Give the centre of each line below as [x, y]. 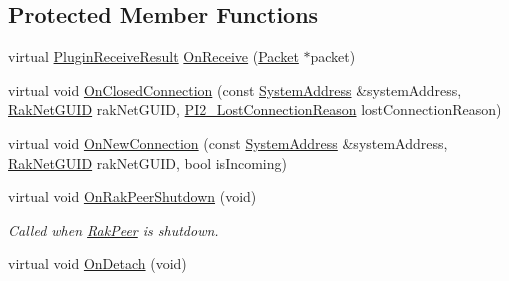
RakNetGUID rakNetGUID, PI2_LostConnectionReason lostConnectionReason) [255, 109]
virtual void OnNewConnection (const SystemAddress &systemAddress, [228, 142]
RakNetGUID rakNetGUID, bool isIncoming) [147, 162]
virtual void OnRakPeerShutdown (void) [132, 196]
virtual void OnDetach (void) [97, 263]
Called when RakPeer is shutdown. [113, 229]
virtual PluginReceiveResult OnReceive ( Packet [153, 56]
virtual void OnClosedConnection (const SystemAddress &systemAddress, [235, 89]
